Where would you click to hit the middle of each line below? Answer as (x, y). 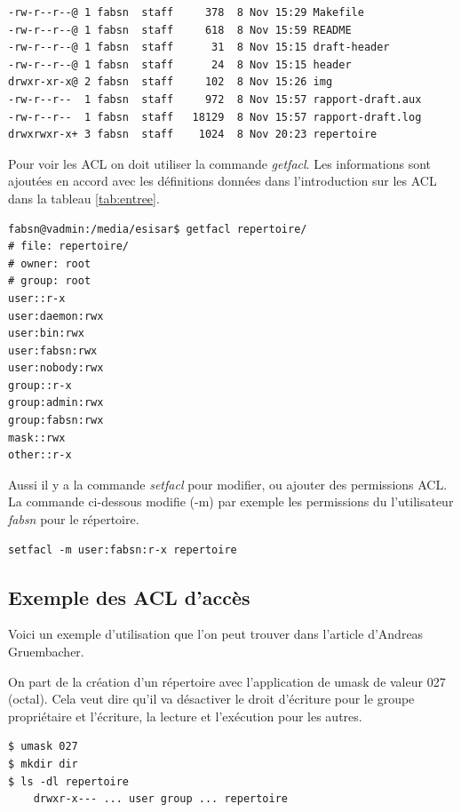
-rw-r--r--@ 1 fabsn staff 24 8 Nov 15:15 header (180, 64)
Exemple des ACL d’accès (129, 597)
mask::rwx (37, 438)
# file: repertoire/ (69, 247)
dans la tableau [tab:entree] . (84, 198)
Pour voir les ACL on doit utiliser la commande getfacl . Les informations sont (220, 163)
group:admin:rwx (56, 403)
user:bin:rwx (46, 334)
